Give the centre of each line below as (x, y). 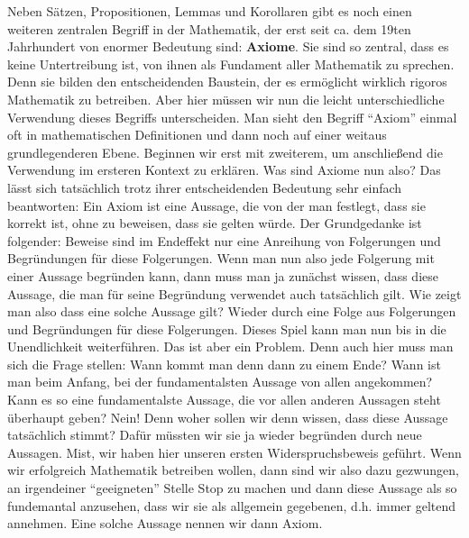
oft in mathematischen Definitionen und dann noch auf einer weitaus (197, 135)
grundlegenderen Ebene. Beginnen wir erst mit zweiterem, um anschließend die (225, 152)
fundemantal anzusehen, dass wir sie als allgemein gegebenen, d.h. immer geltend (232, 505)
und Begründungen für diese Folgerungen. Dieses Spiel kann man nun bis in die (227, 328)
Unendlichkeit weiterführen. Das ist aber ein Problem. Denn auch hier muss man (230, 347)
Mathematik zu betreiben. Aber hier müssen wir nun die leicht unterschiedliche (226, 99)
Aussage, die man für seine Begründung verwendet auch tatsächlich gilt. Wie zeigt (234, 293)
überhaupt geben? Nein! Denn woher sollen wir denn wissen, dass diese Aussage (228, 417)
